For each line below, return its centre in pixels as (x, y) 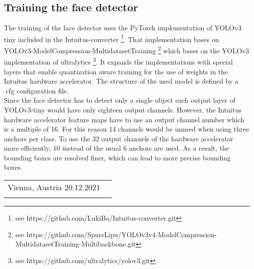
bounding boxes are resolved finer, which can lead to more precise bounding (117, 157)
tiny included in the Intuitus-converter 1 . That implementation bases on (112, 38)
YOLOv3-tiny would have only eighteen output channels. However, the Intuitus (123, 109)
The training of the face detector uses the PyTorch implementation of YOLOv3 (123, 28)
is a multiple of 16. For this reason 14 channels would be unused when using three (127, 129)
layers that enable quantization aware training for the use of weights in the (116, 71)
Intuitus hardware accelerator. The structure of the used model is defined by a (121, 81)
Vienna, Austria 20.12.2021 (54, 187)
